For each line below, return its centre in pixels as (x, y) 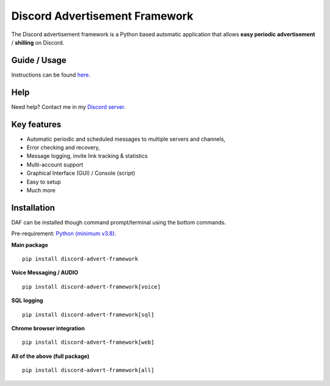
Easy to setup (44, 182)
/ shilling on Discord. (38, 42)
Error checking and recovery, (63, 147)
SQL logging (27, 300)
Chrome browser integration (48, 328)
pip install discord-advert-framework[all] (88, 370)
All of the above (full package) (50, 356)
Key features (36, 124)
